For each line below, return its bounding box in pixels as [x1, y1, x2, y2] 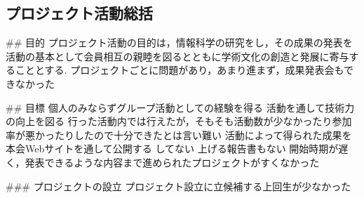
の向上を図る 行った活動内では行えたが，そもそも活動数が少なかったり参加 [6, 114, 352, 128]
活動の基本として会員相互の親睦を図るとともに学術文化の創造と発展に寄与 [6, 48, 349, 63]
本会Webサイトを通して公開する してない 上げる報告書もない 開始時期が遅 [6, 141, 349, 156]
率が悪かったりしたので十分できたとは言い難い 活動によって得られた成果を [6, 127, 352, 142]
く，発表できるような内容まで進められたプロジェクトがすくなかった [6, 154, 320, 169]
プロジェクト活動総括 [6, 2, 153, 24]
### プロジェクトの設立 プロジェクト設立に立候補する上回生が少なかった [6, 178, 351, 193]
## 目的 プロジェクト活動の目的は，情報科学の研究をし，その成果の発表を [6, 35, 353, 50]
